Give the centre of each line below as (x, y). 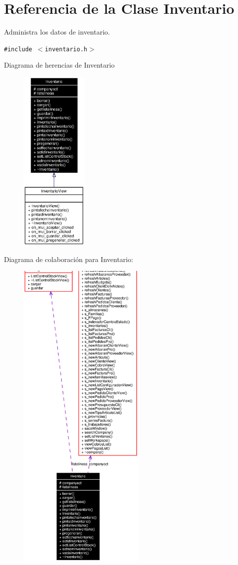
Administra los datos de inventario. (57, 32)
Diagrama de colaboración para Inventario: (69, 259)
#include (18, 49)
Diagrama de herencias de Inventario (59, 65)
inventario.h (66, 49)
